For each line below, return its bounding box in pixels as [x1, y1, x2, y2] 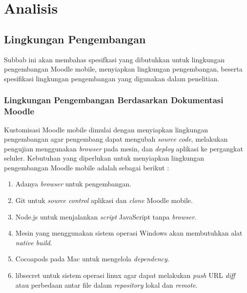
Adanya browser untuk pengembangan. [15, 179, 131, 189]
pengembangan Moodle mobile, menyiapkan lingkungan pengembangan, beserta [4, 64, 243, 74]
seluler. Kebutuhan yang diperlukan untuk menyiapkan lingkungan [4, 153, 205, 163]
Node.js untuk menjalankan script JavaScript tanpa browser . [15, 211, 197, 221]
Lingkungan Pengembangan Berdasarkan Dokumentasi [4, 94, 224, 106]
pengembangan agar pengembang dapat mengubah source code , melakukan [4, 134, 228, 144]
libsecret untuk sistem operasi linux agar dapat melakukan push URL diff [15, 270, 235, 280]
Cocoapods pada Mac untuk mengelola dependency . [15, 254, 169, 264]
